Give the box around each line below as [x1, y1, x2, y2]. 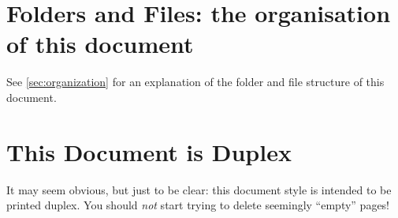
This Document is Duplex [6, 135, 292, 167]
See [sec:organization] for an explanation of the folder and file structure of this [6, 73, 385, 90]
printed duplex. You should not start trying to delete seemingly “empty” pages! [6, 197, 390, 213]
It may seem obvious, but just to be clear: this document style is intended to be [6, 181, 392, 197]
